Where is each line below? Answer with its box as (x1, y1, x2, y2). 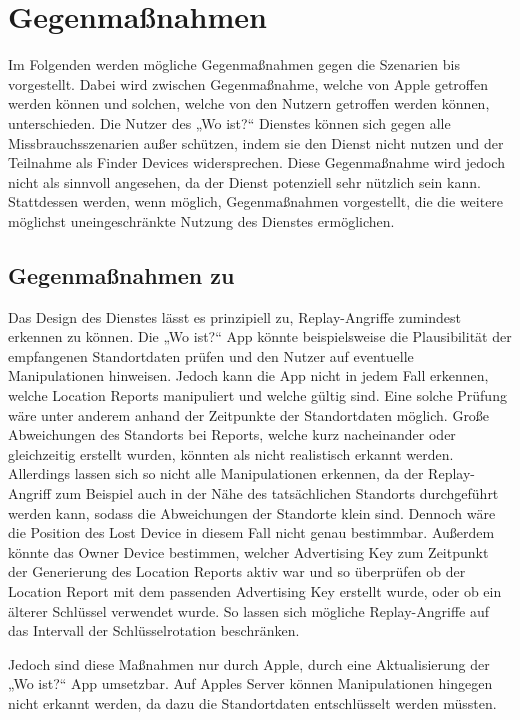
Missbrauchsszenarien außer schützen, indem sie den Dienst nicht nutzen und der (8, 132, 504, 153)
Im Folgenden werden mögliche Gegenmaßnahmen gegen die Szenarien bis (8, 54, 460, 75)
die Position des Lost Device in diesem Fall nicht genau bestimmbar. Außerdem (8, 522, 495, 543)
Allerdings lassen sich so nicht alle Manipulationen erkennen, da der (8, 463, 424, 484)
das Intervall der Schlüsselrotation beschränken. (8, 620, 300, 641)
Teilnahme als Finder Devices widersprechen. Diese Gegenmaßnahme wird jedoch (8, 152, 505, 173)
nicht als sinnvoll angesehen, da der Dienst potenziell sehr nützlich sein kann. (8, 171, 481, 192)
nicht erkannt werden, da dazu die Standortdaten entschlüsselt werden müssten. (8, 692, 497, 713)
